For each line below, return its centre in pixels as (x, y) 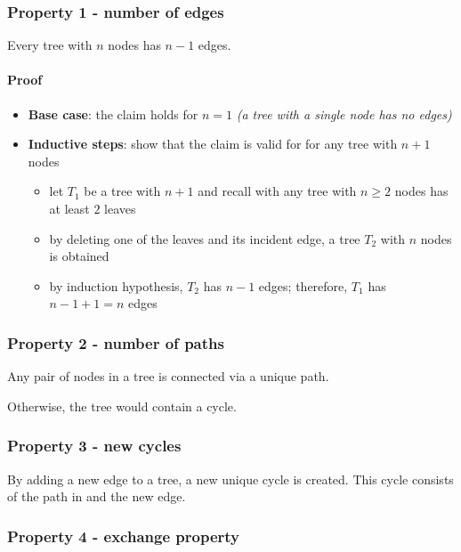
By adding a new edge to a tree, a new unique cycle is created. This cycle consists (230, 479)
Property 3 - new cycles (94, 446)
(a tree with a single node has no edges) (344, 114)
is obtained (79, 256)
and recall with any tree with (277, 191)
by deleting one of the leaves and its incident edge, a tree (205, 238)
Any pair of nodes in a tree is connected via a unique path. (168, 376)
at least (69, 208)
